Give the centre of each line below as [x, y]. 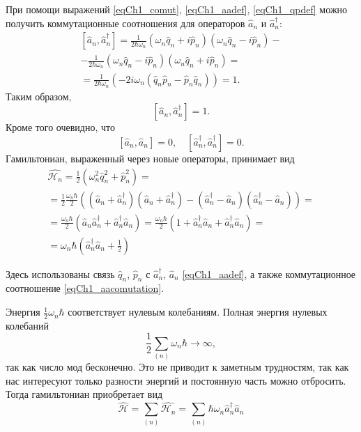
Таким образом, [39, 96]
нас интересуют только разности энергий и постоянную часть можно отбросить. [176, 380]
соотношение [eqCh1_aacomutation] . [85, 288]
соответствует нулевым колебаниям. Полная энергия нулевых [198, 312]
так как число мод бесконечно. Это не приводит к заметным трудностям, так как [177, 367]
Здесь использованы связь [60, 273]
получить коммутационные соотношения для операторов [125, 23]
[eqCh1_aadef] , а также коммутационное [269, 273]
